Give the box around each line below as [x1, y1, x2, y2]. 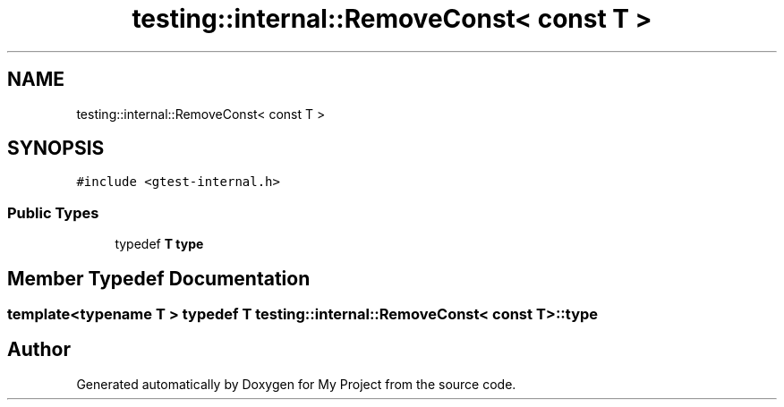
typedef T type [115, 236, 204, 252]
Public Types [7, 203, 99, 222]
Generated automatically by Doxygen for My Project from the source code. [76, 376, 516, 392]
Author [7, 338, 71, 361]
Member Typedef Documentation [7, 267, 311, 290]
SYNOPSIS [7, 137, 105, 160]
